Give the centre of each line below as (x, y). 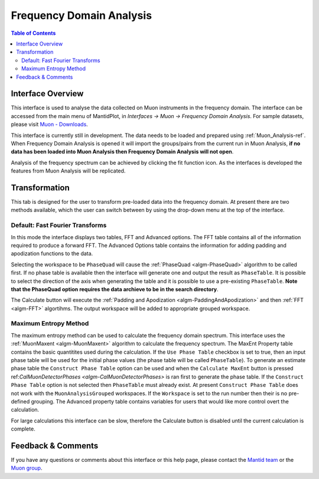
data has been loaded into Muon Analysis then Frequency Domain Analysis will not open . (122, 152)
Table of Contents (33, 33)
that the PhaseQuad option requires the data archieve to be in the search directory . (115, 289)
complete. (23, 429)
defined (20, 401)
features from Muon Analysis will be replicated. (68, 171)
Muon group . (27, 468)
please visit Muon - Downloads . (49, 125)
